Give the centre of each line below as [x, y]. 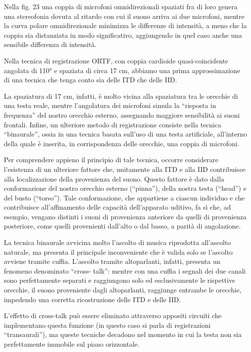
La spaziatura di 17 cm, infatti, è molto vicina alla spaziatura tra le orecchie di [121, 96]
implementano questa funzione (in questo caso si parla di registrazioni [107, 325]
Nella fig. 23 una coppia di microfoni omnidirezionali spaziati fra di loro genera [121, 6]
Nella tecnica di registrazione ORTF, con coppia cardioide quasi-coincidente [116, 60]
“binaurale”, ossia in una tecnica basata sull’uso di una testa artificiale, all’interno [125, 134]
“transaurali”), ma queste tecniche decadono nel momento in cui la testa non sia [123, 334]
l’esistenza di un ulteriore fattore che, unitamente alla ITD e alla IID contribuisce [125, 169]
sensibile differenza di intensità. [50, 44]
